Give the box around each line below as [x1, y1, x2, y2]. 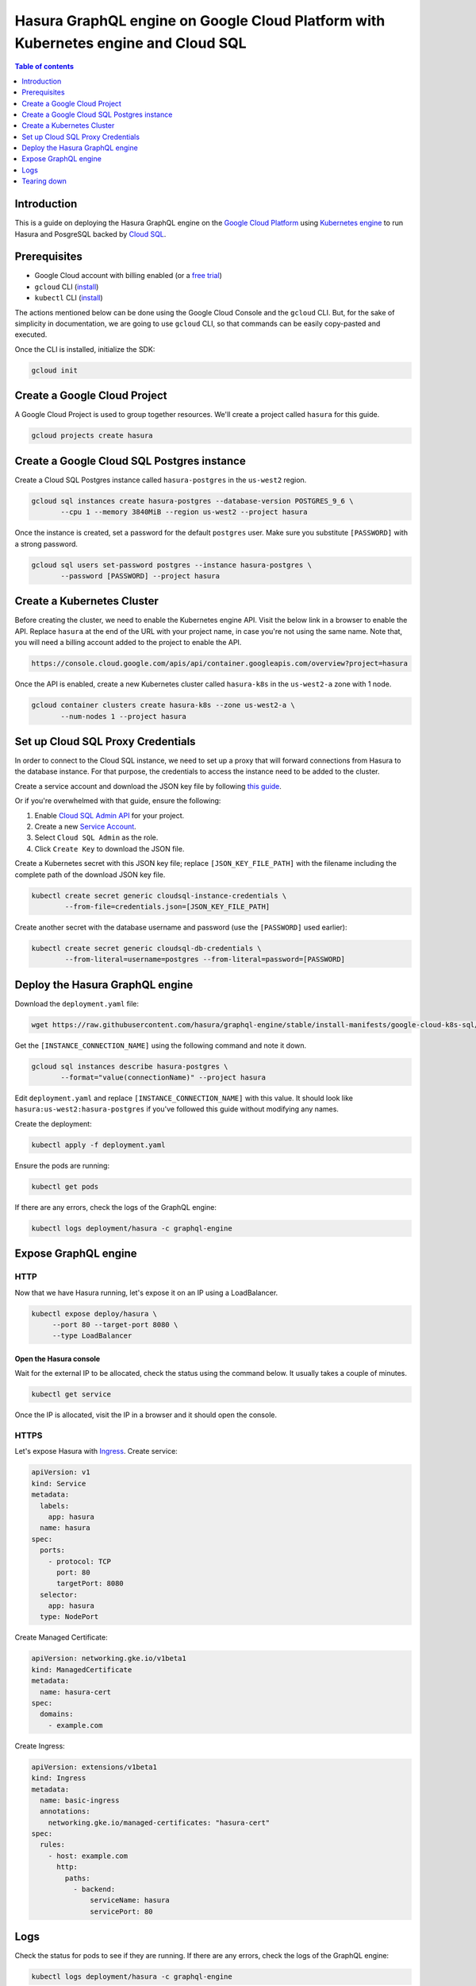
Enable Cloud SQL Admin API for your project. [34, 810, 185, 820]
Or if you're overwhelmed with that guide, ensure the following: [14, 796, 221, 806]
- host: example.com [48, 1851, 129, 1860]
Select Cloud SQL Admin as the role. [34, 833, 159, 842]
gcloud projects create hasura [31, 431, 154, 440]
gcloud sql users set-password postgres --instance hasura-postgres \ [31, 560, 313, 570]
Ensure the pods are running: [14, 1161, 110, 1170]
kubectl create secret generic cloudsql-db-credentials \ [31, 944, 262, 952]
